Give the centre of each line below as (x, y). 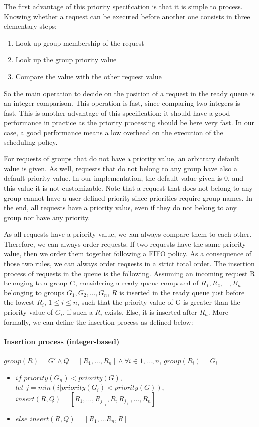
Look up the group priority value (66, 60)
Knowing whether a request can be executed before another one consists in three (127, 16)
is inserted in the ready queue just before (182, 292)
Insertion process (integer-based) (62, 341)
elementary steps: (30, 26)
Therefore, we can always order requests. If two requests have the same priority (125, 243)
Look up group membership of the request (80, 43)
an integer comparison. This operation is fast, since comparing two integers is (122, 103)
